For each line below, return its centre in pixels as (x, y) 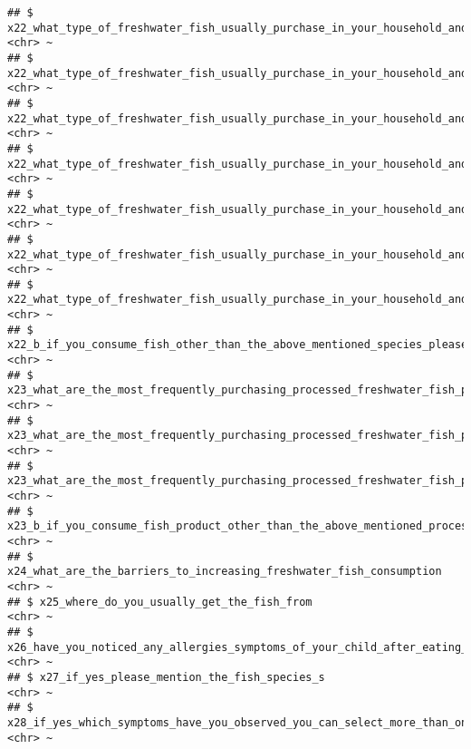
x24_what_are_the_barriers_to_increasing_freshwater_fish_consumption (225, 572)
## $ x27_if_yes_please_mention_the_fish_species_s (166, 677)
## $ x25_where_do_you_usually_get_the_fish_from (160, 602)
